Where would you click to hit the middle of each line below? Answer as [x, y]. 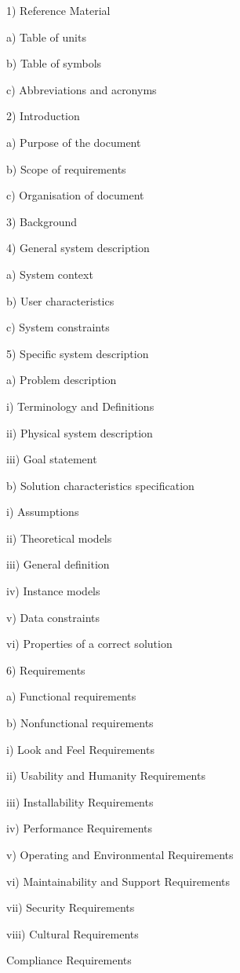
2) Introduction [43, 116]
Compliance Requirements [69, 960]
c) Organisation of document [75, 195]
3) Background [42, 221]
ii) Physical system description [80, 432]
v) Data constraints [53, 617]
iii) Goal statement [52, 459]
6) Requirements [46, 669]
